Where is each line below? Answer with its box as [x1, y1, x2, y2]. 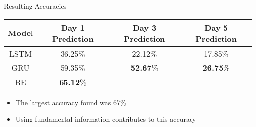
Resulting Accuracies [4, 1, 67, 11]
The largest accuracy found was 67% [15, 97, 126, 107]
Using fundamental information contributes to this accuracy [15, 114, 196, 124]
